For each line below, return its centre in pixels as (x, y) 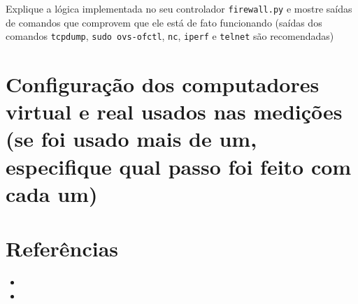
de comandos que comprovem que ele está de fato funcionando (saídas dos (164, 22)
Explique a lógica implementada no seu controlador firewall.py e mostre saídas (179, 8)
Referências (62, 248)
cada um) (52, 193)
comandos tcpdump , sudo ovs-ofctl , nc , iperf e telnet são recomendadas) (170, 36)
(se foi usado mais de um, (131, 139)
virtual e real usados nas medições (174, 111)
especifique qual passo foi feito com (179, 166)
